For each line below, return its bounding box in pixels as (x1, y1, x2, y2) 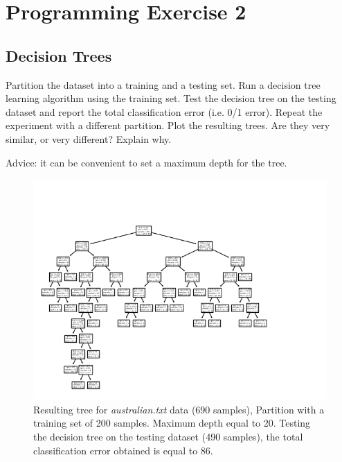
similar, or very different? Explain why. (6, 131, 172, 146)
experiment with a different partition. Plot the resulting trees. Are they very (6, 118, 330, 132)
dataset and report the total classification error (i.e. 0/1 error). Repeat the (6, 104, 323, 119)
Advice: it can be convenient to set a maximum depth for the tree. (6, 155, 287, 169)
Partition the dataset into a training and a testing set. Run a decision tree (6, 77, 321, 92)
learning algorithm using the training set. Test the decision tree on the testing (6, 91, 336, 105)
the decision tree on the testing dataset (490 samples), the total (33, 429, 303, 443)
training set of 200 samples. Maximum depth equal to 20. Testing (33, 416, 311, 430)
